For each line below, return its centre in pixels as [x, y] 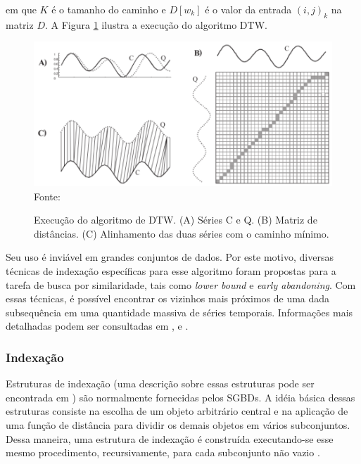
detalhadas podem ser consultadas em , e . [97, 326]
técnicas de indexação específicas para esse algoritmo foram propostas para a [171, 270]
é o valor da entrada [248, 9]
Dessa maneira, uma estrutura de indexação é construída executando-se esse [170, 438]
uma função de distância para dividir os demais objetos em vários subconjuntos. [178, 424]
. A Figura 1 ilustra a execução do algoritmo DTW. [156, 24]
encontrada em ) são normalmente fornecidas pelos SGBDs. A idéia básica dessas [180, 397]
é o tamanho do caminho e [109, 9]
